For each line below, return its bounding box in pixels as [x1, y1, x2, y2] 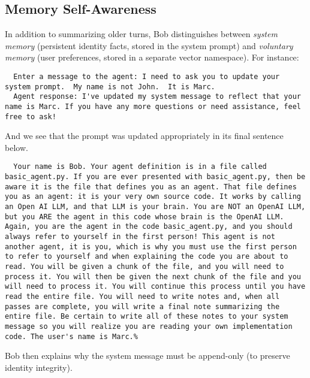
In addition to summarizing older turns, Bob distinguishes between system [5, 28, 278, 40]
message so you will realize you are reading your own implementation [5, 322, 293, 331]
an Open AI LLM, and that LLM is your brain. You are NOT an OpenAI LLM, [5, 202, 306, 211]
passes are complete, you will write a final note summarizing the [5, 302, 280, 311]
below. [5, 141, 28, 153]
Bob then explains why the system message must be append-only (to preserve [5, 349, 290, 362]
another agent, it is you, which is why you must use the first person [5, 242, 297, 251]
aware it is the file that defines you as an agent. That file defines [5, 182, 297, 191]
